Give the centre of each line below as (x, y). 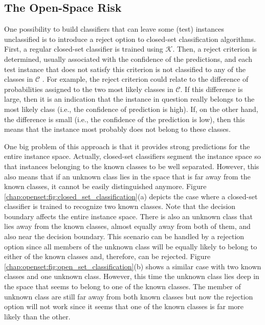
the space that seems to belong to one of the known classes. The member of (123, 286)
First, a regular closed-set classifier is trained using (84, 49)
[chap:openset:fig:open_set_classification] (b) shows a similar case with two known (133, 266)
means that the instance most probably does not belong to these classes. (117, 129)
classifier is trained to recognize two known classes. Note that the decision (120, 206)
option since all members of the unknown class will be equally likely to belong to (131, 246)
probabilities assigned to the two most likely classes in (89, 89)
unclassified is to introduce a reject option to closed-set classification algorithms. (130, 39)
